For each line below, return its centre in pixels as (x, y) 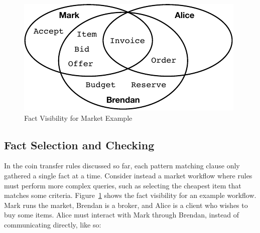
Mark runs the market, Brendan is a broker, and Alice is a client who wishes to (126, 205)
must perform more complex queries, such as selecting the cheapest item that (123, 185)
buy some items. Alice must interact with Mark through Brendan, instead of (122, 215)
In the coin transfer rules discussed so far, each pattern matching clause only (122, 166)
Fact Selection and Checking (79, 145)
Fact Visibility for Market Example (78, 118)
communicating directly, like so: (53, 224)
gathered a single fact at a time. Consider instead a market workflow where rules (128, 175)
